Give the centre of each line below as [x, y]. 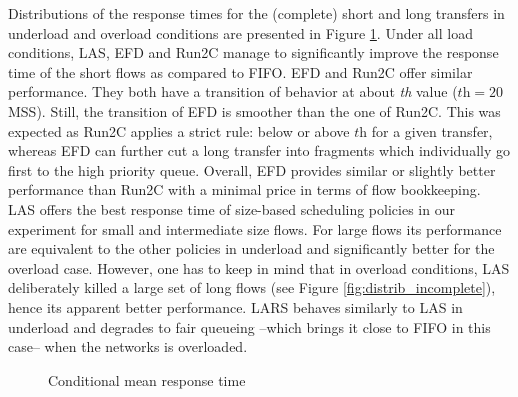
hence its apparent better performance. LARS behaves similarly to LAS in [235, 306]
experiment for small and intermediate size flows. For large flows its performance [255, 228]
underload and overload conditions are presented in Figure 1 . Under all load [240, 32]
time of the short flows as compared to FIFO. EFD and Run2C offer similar [240, 71]
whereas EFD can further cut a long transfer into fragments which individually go [259, 150]
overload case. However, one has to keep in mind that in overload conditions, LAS [259, 267]
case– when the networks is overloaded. [128, 346]
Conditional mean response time [147, 379]
